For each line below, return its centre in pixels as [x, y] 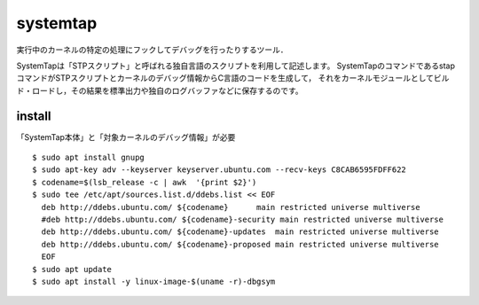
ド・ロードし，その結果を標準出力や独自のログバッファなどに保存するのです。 [160, 90]
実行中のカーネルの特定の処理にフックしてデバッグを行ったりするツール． [152, 50]
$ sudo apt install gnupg [89, 158]
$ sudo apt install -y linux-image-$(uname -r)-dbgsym [154, 281]
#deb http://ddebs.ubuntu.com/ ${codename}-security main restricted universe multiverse [242, 219]
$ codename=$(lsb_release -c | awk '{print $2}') [145, 182]
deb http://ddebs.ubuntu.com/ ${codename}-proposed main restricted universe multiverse [240, 244]
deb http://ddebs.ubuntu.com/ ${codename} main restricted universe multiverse [231, 207]
